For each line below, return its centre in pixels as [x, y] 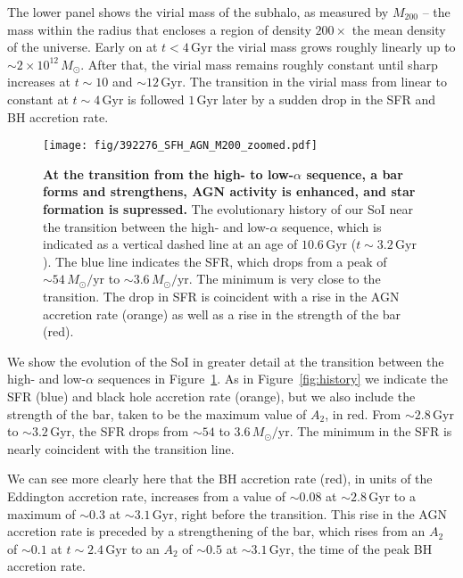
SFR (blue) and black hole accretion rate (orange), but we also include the [211, 396]
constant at [38, 99]
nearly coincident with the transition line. [121, 448]
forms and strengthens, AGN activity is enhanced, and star [229, 191]
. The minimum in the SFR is [371, 431]
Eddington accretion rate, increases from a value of [147, 495]
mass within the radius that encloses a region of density [159, 29]
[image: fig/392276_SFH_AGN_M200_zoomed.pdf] [180, 146]
